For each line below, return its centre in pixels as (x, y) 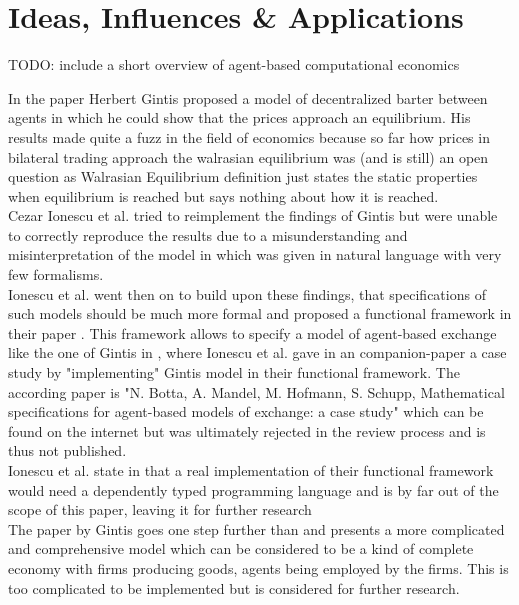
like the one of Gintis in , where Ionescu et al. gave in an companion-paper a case (257, 352)
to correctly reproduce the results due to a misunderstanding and (208, 234)
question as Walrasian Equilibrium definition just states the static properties (243, 176)
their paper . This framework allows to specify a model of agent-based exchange (252, 332)
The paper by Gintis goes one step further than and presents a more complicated (256, 528)
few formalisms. (56, 274)
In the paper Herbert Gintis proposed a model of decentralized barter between (248, 97)
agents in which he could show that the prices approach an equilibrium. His (239, 117)
